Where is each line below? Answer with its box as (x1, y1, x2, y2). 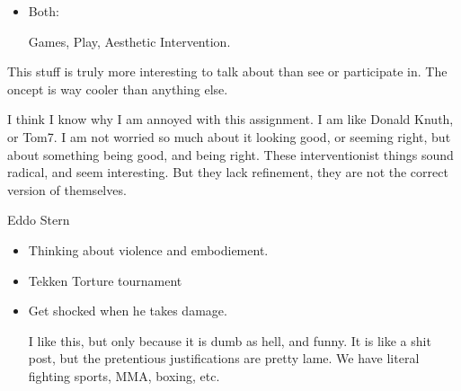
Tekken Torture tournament (28, 271, 182, 289)
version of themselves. (7, 180, 127, 199)
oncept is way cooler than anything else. (7, 79, 228, 98)
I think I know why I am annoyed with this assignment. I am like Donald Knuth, (7, 110, 454, 129)
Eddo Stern (7, 210, 70, 229)
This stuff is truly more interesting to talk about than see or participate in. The (7, 62, 448, 81)
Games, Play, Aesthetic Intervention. (28, 31, 231, 50)
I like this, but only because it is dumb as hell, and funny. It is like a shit (28, 331, 431, 350)
